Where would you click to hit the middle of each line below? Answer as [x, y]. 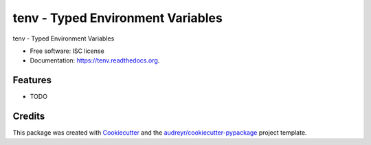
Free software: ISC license [67, 51]
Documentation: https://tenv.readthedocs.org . [95, 60]
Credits [29, 116]
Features [32, 80]
